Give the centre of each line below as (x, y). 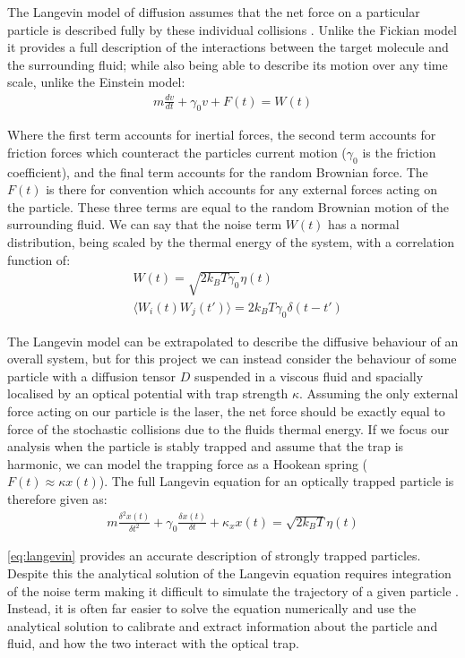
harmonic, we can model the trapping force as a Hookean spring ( (188, 463)
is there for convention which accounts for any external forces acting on (241, 189)
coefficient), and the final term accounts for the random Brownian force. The (218, 171)
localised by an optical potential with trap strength (148, 393)
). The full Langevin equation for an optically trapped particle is (276, 481)
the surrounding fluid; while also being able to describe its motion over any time (228, 64)
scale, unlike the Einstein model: (96, 82)
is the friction (399, 152)
